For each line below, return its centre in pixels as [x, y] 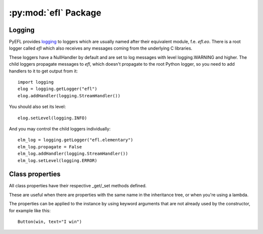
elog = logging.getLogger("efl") [57, 89]
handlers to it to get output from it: [43, 71]
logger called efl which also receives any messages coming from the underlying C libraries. [101, 48]
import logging [36, 82]
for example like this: [30, 210]
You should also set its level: [37, 107]
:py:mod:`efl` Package [55, 13]
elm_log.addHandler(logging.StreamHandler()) [73, 154]
